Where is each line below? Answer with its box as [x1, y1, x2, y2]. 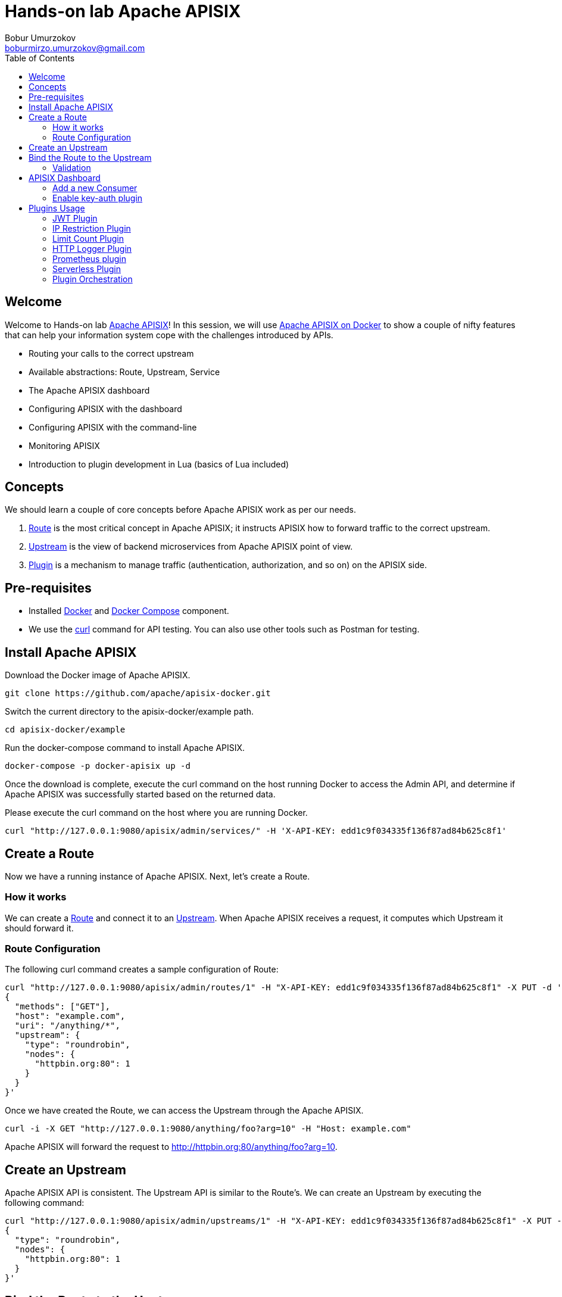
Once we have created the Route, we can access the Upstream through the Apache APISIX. [5, 1105, 364, 1116]
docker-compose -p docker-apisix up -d [5, 761, 191, 771]
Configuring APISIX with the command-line [29, 422, 197, 432]
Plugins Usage [29, 202, 85, 213]
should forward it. [5, 922, 74, 933]
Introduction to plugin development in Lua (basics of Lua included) [29, 459, 289, 469]
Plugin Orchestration [52, 273, 133, 284]
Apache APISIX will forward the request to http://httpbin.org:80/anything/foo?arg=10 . [5, 1142, 338, 1152]
